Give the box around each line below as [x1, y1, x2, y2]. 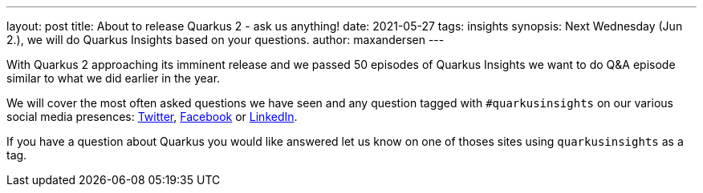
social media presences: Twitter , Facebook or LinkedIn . [6, 110, 298, 123]
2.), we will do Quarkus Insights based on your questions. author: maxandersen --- [6, 33, 445, 46]
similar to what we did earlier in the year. [6, 71, 221, 85]
